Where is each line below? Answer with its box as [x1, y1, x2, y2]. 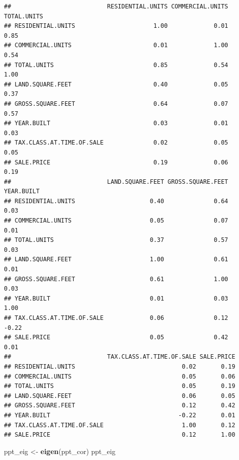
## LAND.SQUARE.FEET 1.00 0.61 [4, 256, 229, 263]
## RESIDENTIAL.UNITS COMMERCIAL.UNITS [4, 3, 229, 10]
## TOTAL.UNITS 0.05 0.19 [4, 383, 236, 390]
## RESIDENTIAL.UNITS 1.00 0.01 [4, 22, 229, 30]
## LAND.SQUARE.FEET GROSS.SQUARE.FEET [4, 178, 229, 185]
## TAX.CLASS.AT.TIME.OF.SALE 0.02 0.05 [4, 139, 229, 147]
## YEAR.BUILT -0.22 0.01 [4, 411, 236, 419]
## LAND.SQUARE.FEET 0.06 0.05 [4, 392, 236, 399]
